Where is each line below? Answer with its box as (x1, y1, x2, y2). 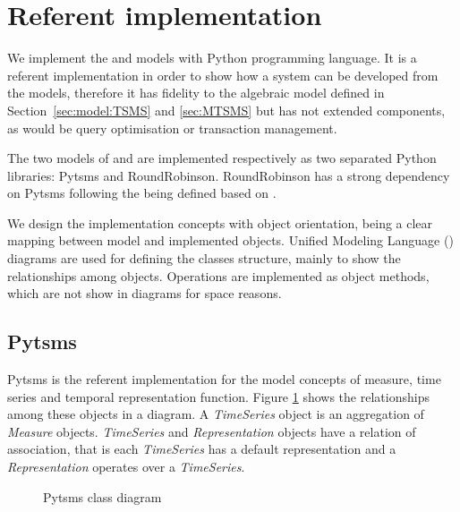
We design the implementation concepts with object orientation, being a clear (7, 213, 433, 232)
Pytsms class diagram (43, 487, 162, 506)
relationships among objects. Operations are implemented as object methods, (7, 266, 430, 285)
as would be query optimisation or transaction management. (7, 118, 337, 137)
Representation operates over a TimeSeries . (7, 457, 245, 476)
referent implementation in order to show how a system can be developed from (7, 65, 439, 84)
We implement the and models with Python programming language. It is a (7, 48, 417, 67)
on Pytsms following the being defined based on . (7, 183, 277, 202)
